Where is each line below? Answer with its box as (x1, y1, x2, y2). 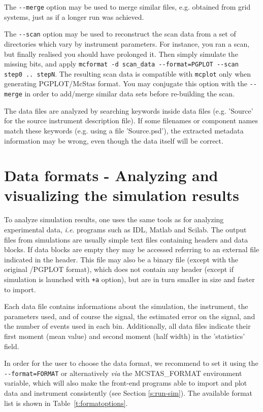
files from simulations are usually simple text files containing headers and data (4, 234, 248, 245)
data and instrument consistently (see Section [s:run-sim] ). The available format (4, 388, 253, 398)
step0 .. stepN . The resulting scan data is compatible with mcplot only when (4, 68, 251, 79)
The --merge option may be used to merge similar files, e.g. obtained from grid (4, 2, 251, 12)
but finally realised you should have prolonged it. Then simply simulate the (4, 48, 238, 59)
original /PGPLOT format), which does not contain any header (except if (4, 264, 234, 274)
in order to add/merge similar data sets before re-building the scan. (24, 88, 235, 99)
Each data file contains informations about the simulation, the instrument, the (4, 301, 248, 312)
